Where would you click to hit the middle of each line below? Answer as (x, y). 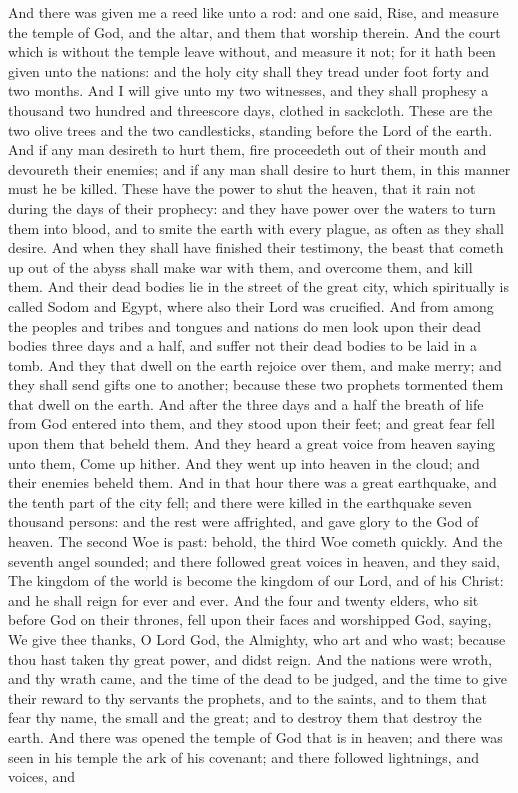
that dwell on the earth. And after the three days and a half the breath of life (246, 403)
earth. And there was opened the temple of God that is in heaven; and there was (255, 736)
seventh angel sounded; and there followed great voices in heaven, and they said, (254, 560)
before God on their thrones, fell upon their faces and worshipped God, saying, (250, 619)
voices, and (41, 776)
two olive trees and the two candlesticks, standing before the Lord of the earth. (250, 129)
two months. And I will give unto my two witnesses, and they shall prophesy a (248, 90)
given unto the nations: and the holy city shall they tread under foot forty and (248, 70)
